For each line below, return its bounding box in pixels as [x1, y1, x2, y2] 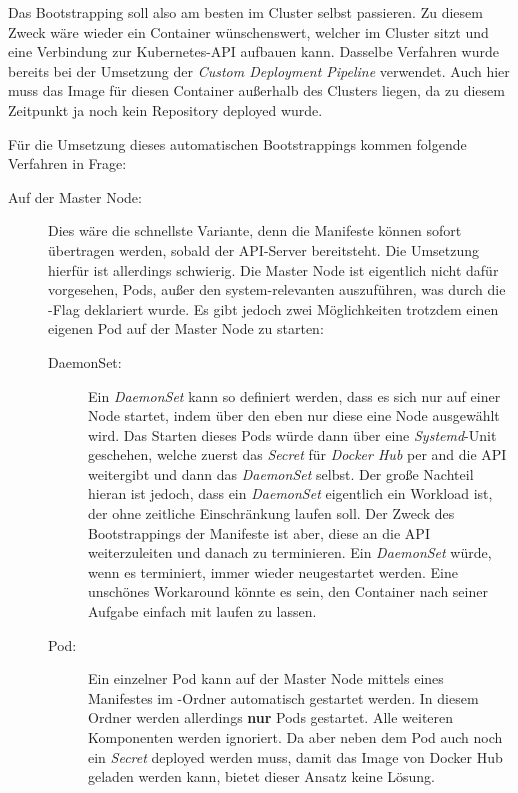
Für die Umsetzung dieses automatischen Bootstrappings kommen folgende [8, 133, 467, 154]
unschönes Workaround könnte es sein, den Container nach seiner [88, 581, 488, 602]
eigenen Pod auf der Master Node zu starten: [48, 318, 324, 339]
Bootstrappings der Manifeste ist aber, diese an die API [88, 522, 430, 543]
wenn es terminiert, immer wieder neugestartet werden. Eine [88, 561, 458, 582]
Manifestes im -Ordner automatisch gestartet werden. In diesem [88, 687, 479, 708]
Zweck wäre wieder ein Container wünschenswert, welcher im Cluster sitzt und [8, 21, 489, 42]
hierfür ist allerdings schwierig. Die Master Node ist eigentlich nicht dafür [48, 259, 499, 280]
